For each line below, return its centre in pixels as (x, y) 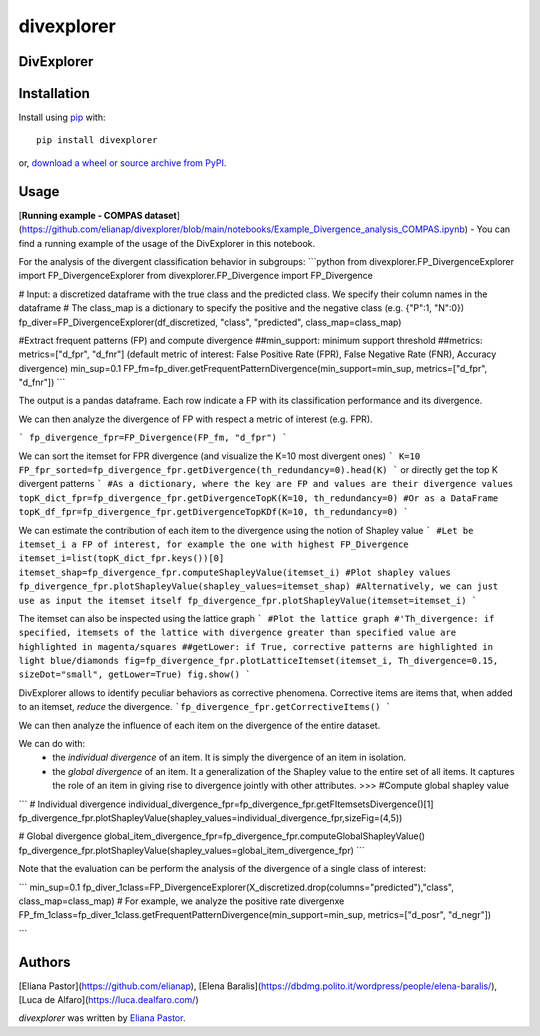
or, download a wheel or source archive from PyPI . (122, 162)
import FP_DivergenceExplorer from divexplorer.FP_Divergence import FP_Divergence (196, 276)
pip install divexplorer (97, 140)
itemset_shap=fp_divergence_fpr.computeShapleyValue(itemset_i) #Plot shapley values (235, 572)
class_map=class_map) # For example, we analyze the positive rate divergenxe (181, 901)
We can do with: (52, 744)
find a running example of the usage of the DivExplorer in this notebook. (167, 243)
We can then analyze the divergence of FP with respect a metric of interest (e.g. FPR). (196, 419)
